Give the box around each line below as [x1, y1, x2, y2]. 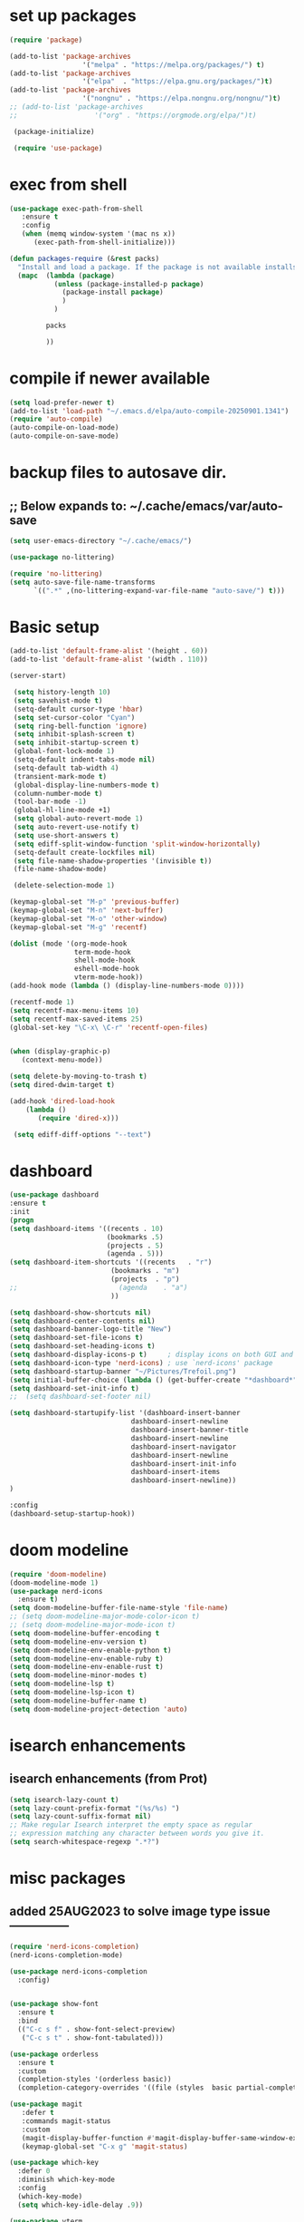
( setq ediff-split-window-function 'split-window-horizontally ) [13, 839, 261, 849]
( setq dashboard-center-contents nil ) [9, 1316, 156, 1325]
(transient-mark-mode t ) [13, 771, 107, 781]
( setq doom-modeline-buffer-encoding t [9, 1628, 160, 1637]
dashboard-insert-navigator [130, 1442, 237, 1451]
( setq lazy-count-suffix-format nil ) [9, 1812, 152, 1821]
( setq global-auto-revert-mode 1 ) [13, 814, 144, 823]
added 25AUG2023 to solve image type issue [9, 1904, 271, 1919]
